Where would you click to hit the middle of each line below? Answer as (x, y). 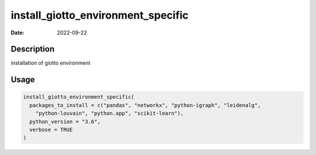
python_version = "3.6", (65, 121)
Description (33, 49)
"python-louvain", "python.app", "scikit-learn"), (109, 113)
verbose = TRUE (51, 130)
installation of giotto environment (51, 63)
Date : (18, 33)
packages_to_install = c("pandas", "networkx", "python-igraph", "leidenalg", (145, 105)
